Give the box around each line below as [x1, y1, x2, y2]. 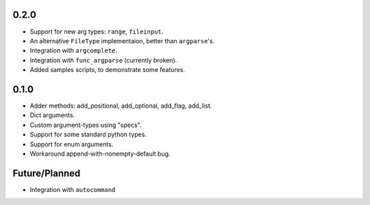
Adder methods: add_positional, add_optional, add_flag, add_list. [29, 101, 212, 110]
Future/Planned [12, 167, 81, 179]
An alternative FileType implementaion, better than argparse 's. [29, 36, 215, 45]
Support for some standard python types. [29, 130, 147, 138]
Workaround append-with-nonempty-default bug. [29, 149, 171, 158]
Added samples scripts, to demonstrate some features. [29, 66, 185, 74]
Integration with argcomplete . [29, 47, 118, 55]
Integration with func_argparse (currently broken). [29, 56, 177, 64]
